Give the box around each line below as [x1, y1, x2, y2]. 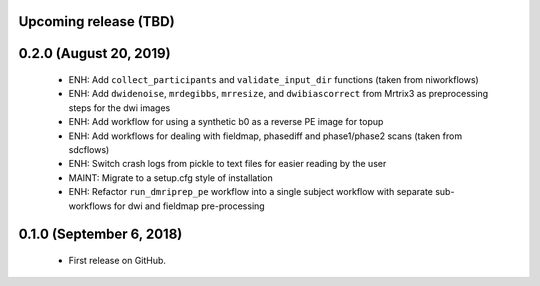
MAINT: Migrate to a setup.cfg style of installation [68, 171, 274, 184]
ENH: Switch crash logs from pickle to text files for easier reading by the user [68, 158, 387, 170]
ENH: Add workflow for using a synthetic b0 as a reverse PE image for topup [68, 116, 384, 128]
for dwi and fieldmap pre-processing [113, 200, 265, 212]
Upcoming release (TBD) [18, 13, 175, 30]
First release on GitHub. [68, 254, 167, 266]
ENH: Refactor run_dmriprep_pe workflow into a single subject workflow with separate [68, 186, 434, 198]
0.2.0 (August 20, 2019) [18, 45, 171, 62]
